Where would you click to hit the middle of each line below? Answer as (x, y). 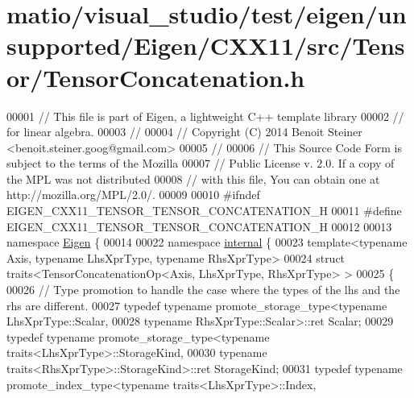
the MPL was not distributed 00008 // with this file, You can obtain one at (193, 178)
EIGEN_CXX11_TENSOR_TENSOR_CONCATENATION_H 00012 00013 (199, 226)
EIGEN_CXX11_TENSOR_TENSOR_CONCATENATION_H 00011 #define (204, 211)
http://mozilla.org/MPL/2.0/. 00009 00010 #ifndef (133, 195)
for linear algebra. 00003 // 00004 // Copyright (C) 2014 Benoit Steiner (184, 132)
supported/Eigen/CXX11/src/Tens (206, 46)
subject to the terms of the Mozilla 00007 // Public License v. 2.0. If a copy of (201, 163)
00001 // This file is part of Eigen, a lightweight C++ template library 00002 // (205, 116)
